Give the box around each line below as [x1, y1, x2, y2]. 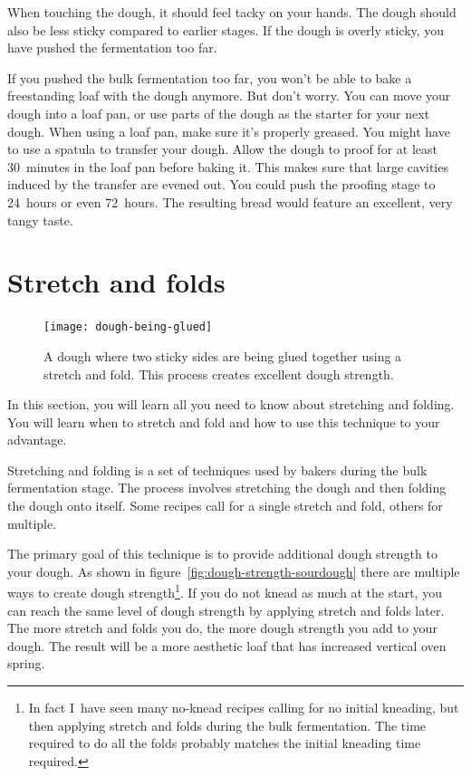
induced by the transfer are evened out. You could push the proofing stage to [7, 175, 436, 194]
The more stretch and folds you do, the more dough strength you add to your [7, 618, 437, 637]
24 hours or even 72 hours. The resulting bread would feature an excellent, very [7, 192, 453, 211]
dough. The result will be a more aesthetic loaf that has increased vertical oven [7, 636, 447, 655]
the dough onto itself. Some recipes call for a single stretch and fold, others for [7, 496, 443, 515]
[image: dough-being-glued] [43, 321, 213, 334]
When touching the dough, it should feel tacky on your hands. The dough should [7, 3, 457, 21]
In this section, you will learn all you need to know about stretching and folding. [7, 395, 455, 414]
